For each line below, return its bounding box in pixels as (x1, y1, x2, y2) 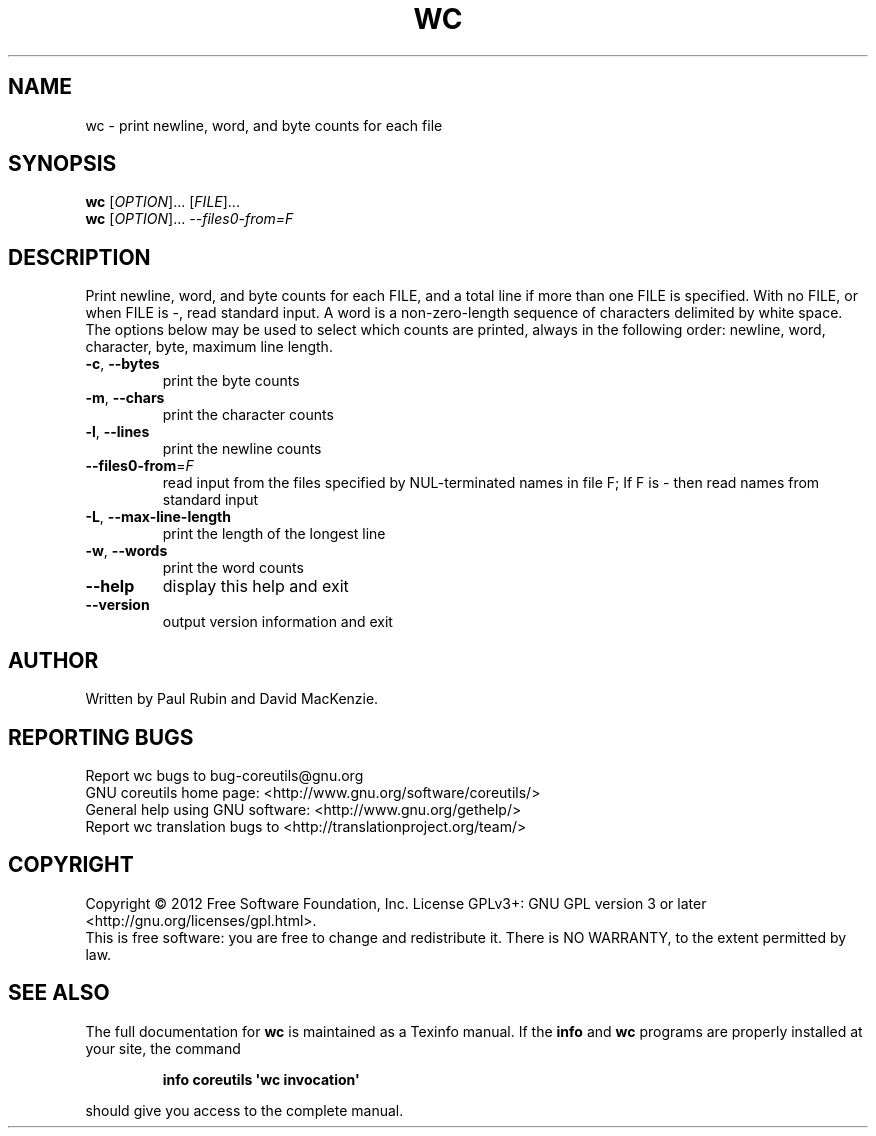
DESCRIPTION (8, 244, 151, 270)
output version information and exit (162, 613, 393, 631)
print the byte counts (162, 372, 300, 390)
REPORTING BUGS (8, 724, 194, 750)
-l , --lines (85, 423, 150, 441)
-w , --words (85, 542, 168, 560)
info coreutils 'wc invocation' (162, 1070, 360, 1088)
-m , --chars (85, 389, 165, 407)
